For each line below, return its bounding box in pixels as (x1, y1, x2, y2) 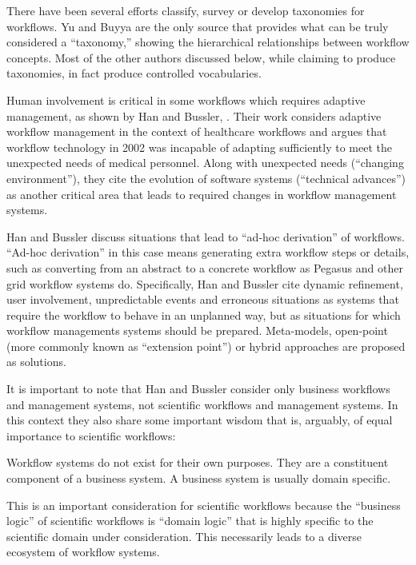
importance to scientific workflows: (6, 427, 176, 444)
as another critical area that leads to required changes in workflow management (6, 185, 397, 202)
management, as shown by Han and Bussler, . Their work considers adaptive (6, 107, 382, 124)
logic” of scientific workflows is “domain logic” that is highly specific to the (6, 512, 374, 529)
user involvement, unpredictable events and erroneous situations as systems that (6, 291, 399, 308)
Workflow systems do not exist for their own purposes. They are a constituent (6, 454, 389, 471)
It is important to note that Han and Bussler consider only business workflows (6, 380, 390, 397)
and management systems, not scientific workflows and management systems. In (6, 396, 398, 412)
